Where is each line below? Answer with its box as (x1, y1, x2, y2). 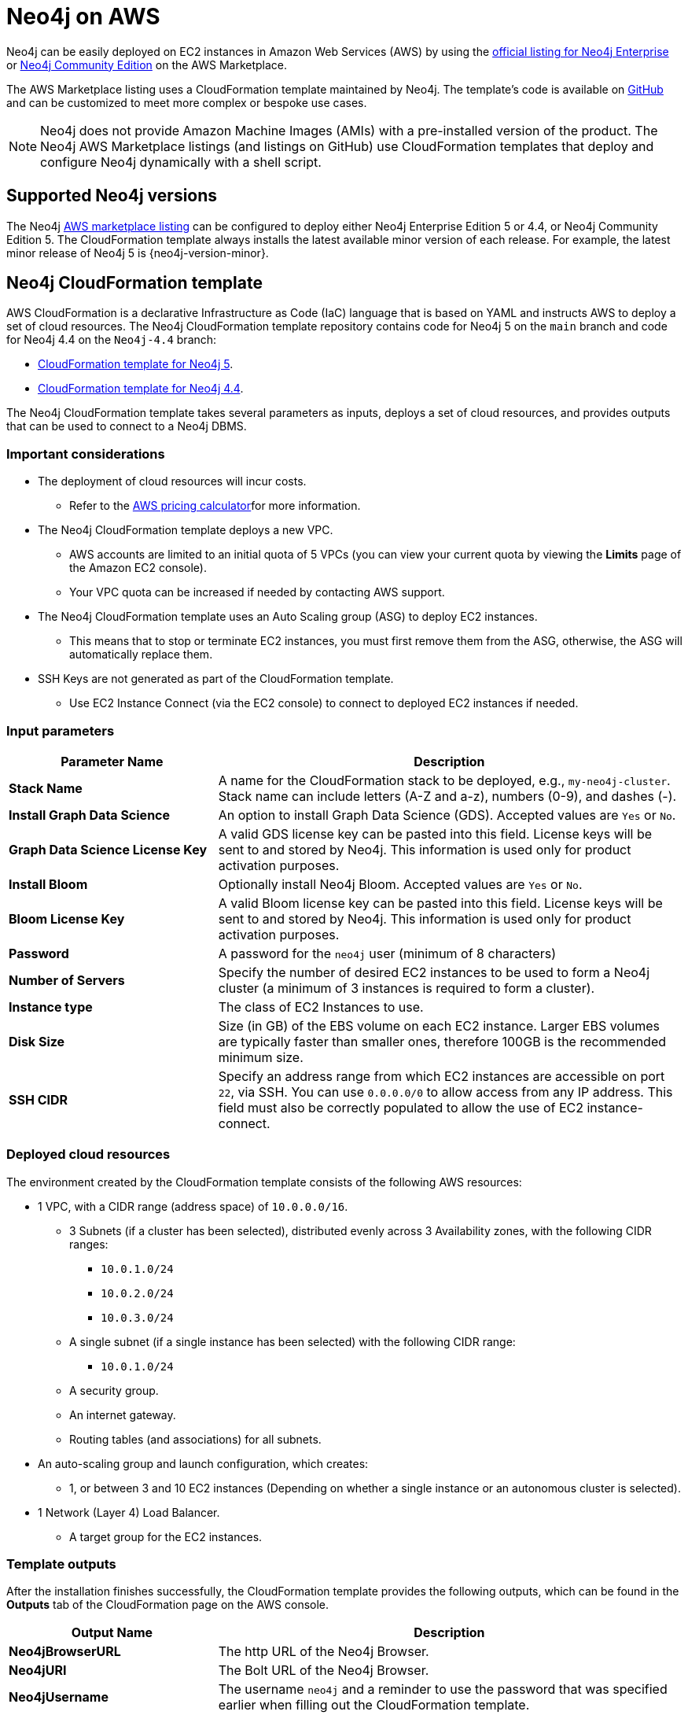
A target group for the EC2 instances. (69, 1529, 263, 1543)
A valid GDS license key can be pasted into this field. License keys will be (218, 825, 653, 842)
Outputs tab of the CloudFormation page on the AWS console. (6, 1598, 329, 1612)
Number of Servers (9, 972, 125, 988)
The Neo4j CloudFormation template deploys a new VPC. (38, 523, 333, 537)
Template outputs (6, 1556, 116, 1573)
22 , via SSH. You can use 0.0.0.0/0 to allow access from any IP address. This (218, 1083, 673, 1100)
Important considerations (6, 445, 165, 462)
